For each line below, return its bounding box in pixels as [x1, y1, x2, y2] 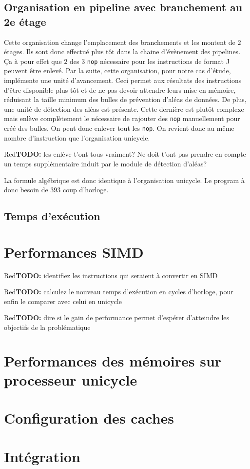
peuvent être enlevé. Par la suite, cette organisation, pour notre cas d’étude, [4, 65, 231, 76]
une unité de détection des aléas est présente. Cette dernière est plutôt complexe [4, 103, 244, 114]
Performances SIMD [4, 242, 144, 262]
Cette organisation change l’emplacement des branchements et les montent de [4, 37, 235, 47]
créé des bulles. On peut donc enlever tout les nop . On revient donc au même [4, 123, 234, 133]
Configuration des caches [4, 408, 174, 428]
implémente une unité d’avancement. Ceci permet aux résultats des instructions [4, 75, 242, 85]
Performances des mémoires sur [4, 350, 222, 370]
